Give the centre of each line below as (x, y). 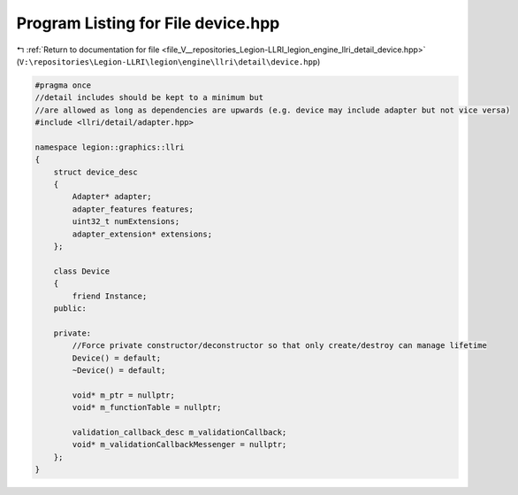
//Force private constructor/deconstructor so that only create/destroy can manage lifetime (280, 346)
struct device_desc (96, 172)
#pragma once (63, 85)
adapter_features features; (133, 209)
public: (70, 308)
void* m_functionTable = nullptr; (147, 408)
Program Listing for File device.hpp (148, 23)
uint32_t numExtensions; (126, 222)
